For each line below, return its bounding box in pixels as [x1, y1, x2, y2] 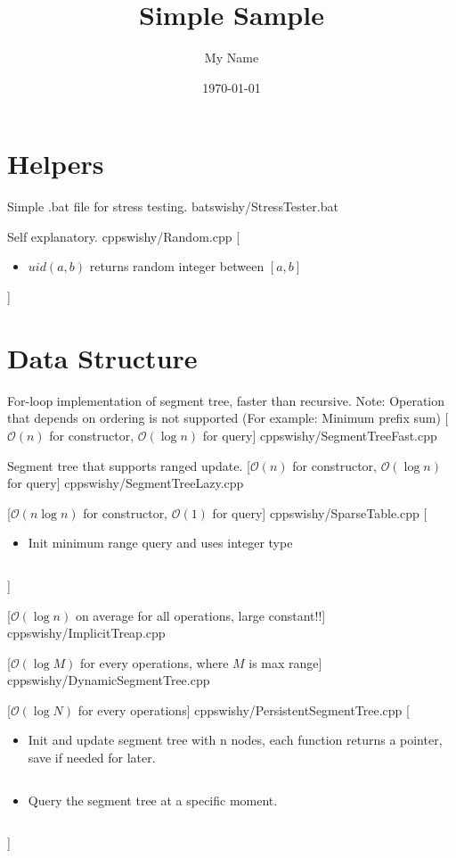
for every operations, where [80, 653, 229, 672]
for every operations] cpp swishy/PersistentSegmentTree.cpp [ [77, 700, 410, 719]
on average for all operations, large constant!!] [75, 606, 326, 624]
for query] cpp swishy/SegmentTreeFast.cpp [202, 425, 437, 444]
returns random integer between [89, 257, 265, 276]
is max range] [248, 653, 322, 672]
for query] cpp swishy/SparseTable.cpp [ [212, 503, 427, 522]
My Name [204, 48, 259, 67]
